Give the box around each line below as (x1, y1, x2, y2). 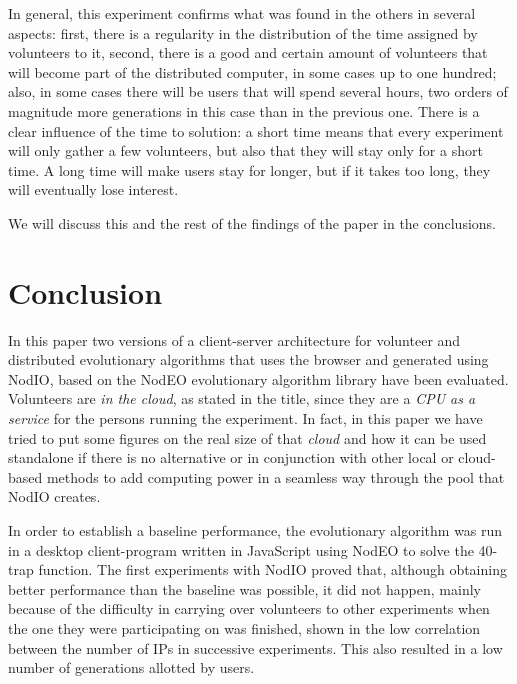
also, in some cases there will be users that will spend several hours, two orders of (8, 81, 508, 102)
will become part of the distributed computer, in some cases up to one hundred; (8, 61, 497, 82)
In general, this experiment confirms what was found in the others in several (8, 3, 476, 23)
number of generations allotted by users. (8, 657, 255, 678)
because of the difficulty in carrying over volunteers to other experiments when (8, 598, 490, 619)
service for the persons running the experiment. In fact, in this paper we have (8, 408, 483, 429)
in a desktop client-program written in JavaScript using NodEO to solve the (8, 539, 474, 560)
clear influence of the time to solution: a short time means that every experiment (8, 120, 504, 141)
